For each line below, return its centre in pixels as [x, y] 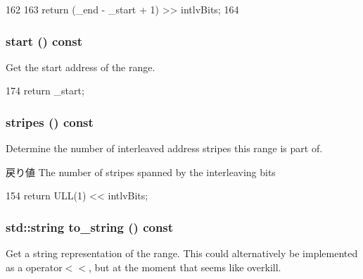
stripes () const [50, 122]
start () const [44, 41]
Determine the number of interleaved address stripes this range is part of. [164, 148]
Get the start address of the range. [81, 67]
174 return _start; [45, 91]
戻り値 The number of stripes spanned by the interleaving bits [141, 172]
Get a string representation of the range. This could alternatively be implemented [182, 253]
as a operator [34, 267]
